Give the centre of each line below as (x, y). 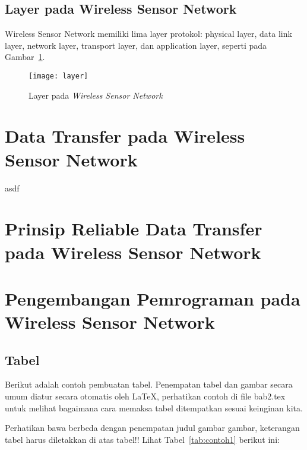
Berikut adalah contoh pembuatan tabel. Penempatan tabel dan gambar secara (149, 384)
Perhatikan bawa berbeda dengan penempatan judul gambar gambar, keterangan (152, 428)
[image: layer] (58, 76)
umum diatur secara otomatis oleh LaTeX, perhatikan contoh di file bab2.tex (145, 396)
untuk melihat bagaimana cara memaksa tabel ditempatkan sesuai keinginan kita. (154, 407)
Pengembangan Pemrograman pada (153, 298)
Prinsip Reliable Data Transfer (134, 229)
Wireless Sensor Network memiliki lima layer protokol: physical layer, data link (148, 34)
